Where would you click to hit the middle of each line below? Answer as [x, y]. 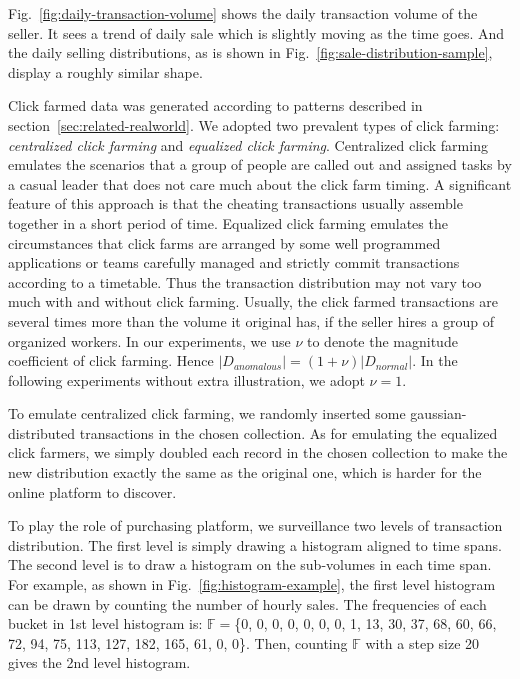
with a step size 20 [422, 642]
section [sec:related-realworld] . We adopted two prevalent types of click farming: [254, 124]
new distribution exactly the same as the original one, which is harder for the [245, 472]
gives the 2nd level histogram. [99, 662]
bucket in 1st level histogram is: [105, 623]
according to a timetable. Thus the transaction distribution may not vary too [245, 281]
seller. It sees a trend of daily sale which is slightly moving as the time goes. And [256, 32]
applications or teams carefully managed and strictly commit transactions [234, 262]
